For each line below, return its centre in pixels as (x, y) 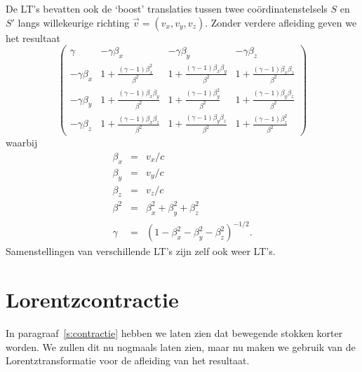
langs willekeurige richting (74, 22)
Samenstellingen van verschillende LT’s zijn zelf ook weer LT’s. (141, 251)
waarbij (22, 143)
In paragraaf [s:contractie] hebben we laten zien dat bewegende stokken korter (174, 332)
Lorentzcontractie (92, 299)
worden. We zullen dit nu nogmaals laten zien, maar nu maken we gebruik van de (181, 346)
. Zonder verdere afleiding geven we (281, 22)
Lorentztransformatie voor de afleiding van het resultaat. (128, 360)
